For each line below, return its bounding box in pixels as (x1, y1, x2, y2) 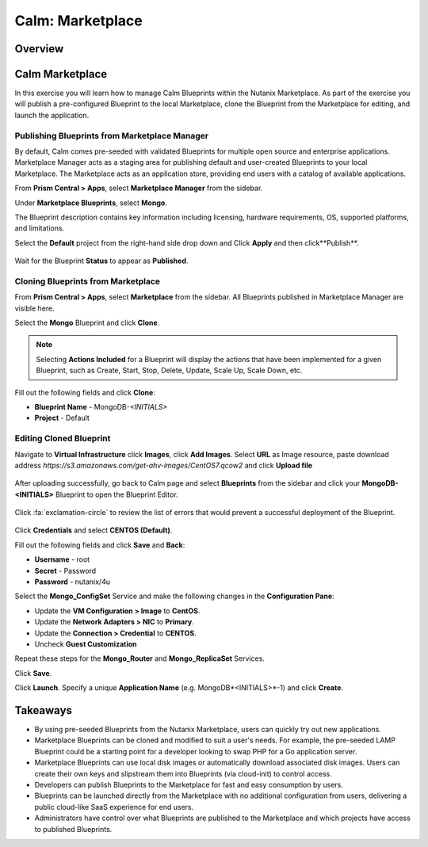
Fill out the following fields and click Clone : (14, 387, 156, 397)
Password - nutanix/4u (34, 577, 111, 586)
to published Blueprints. (34, 824, 113, 834)
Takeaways (14, 704, 73, 717)
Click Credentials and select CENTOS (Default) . (14, 525, 173, 535)
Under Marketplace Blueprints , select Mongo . (14, 198, 168, 208)
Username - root (34, 555, 90, 564)
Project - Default (34, 413, 90, 423)
